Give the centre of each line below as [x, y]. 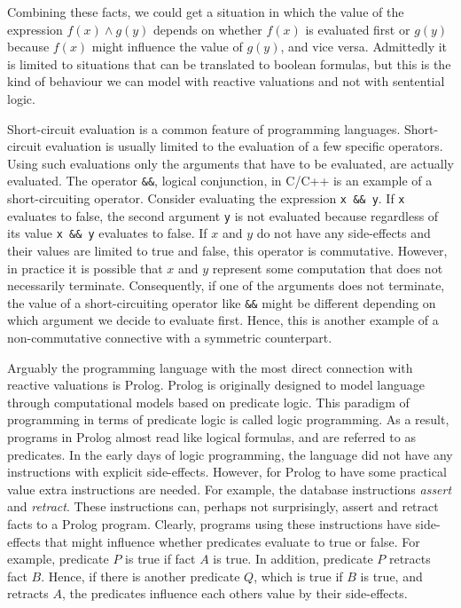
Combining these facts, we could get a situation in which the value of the [206, 12]
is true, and [391, 576]
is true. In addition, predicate [293, 559]
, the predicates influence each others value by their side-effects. [234, 593]
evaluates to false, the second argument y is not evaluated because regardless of [223, 215]
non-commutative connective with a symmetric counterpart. [170, 337]
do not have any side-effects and [344, 233]
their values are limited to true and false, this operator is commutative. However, [227, 250]
